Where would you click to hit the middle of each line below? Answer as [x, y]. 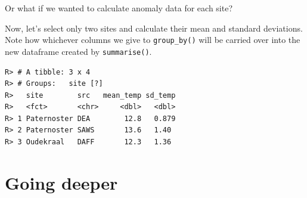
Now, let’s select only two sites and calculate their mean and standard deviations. [154, 28]
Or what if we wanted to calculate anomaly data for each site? [119, 8]
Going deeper [61, 182]
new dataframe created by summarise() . [78, 51]
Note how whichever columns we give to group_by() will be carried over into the [153, 40]
